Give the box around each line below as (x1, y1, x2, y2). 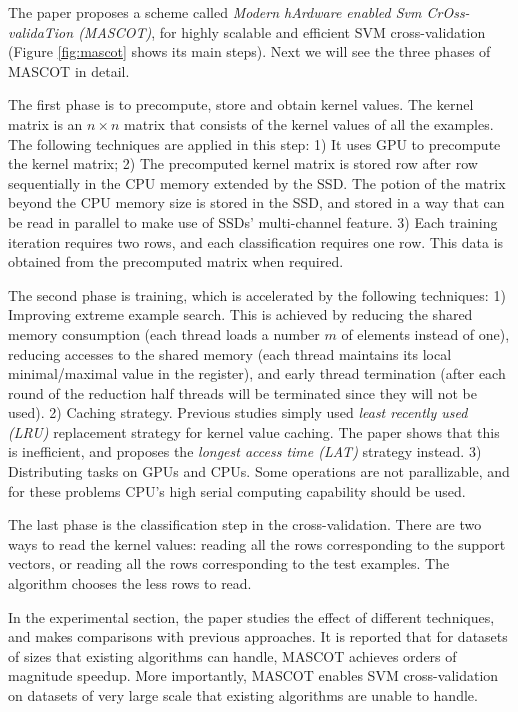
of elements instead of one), (341, 323, 510, 344)
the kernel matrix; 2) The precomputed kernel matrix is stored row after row (8, 153, 478, 174)
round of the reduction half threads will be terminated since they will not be (8, 382, 477, 403)
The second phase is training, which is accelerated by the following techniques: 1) (8, 284, 506, 305)
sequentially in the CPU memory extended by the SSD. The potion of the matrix (8, 172, 506, 193)
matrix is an (8, 113, 83, 134)
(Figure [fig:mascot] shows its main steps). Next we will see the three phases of (8, 41, 491, 62)
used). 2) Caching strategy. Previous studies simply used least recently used (8, 402, 468, 423)
